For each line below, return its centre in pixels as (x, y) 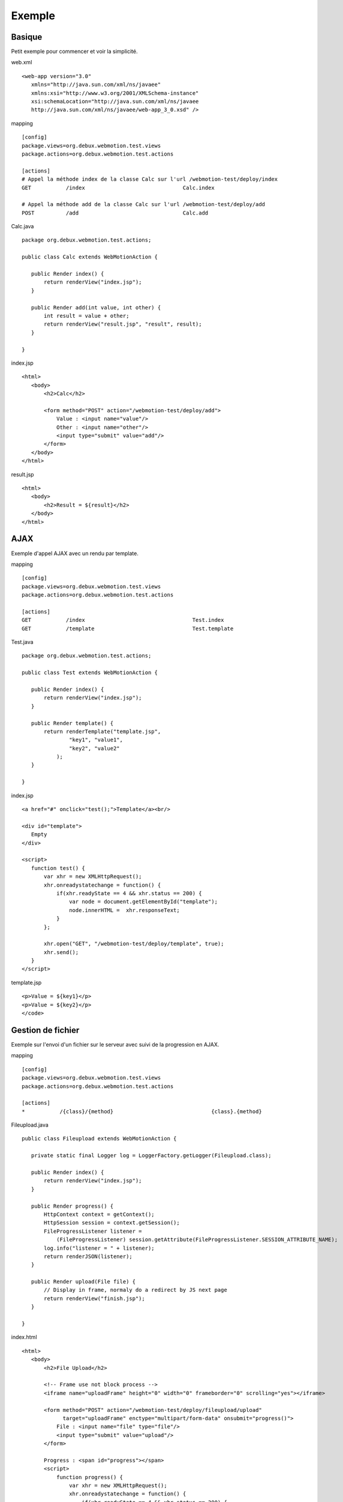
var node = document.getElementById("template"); (144, 902)
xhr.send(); (61, 952)
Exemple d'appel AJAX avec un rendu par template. (75, 553)
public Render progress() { (72, 1206)
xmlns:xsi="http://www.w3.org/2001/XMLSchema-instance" (115, 93)
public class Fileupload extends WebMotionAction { (99, 1139)
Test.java (22, 642)
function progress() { (89, 1477)
